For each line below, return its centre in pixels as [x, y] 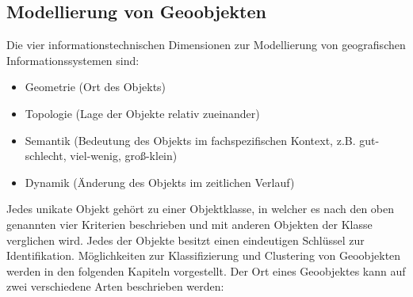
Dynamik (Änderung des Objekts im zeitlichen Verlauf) [160, 182]
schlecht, [46, 156]
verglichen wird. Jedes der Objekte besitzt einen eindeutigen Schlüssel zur [185, 240]
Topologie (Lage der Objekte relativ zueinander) [142, 113]
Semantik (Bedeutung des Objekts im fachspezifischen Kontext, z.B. [190, 140]
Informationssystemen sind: [73, 60]
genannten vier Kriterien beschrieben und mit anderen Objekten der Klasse [189, 224]
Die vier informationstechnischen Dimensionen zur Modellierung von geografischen [206, 45]
